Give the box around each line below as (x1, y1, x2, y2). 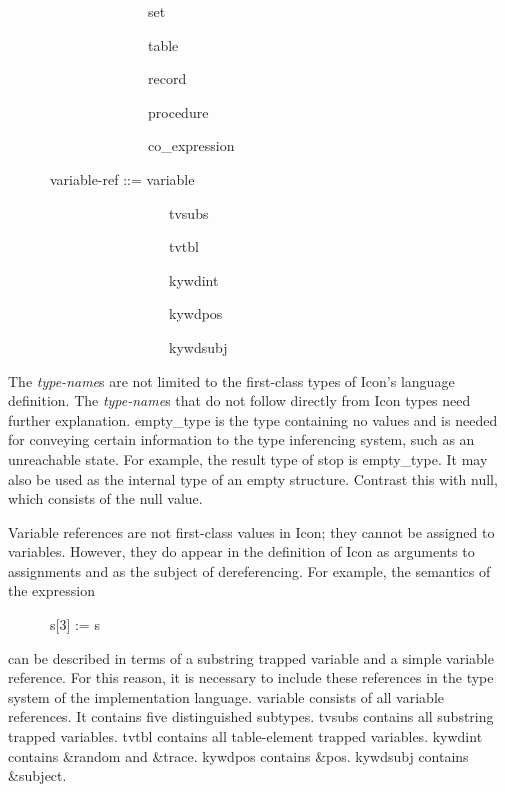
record (147, 68, 187, 89)
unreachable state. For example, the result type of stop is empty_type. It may (8, 448, 488, 469)
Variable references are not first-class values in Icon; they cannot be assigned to (8, 521, 495, 542)
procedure (147, 101, 209, 122)
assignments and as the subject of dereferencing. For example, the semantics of (8, 560, 491, 581)
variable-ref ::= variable (49, 168, 195, 189)
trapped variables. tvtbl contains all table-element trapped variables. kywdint (8, 726, 483, 747)
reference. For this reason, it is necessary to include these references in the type (8, 667, 494, 688)
